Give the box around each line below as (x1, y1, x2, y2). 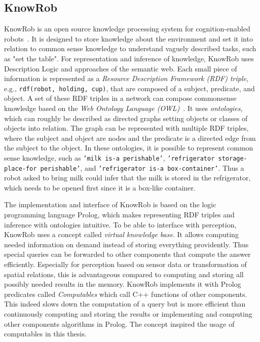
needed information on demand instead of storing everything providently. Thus (4, 239, 249, 249)
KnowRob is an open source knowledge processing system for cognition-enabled (4, 23, 250, 34)
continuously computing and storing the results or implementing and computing (4, 309, 252, 319)
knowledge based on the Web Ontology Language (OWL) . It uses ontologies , (4, 103, 243, 113)
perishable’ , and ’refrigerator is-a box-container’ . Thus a (40, 162, 244, 173)
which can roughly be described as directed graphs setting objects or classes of (4, 112, 248, 123)
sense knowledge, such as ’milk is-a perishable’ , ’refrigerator (4, 152, 215, 163)
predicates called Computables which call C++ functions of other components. (4, 288, 247, 299)
